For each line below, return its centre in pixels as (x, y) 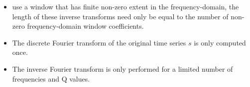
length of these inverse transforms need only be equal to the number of (120, 16)
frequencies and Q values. (51, 78)
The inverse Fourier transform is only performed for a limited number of (123, 68)
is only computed (220, 42)
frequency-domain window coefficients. (85, 26)
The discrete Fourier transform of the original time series (99, 42)
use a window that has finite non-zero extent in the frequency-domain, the (125, 6)
